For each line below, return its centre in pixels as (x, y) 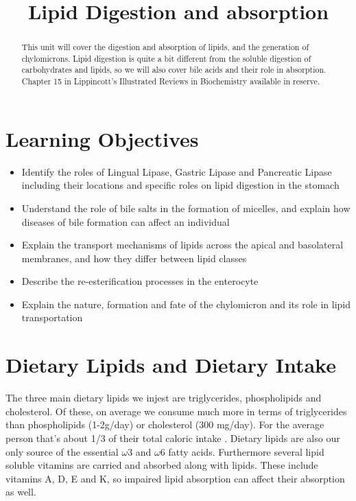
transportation (52, 317)
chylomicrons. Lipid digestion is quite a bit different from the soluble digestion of (166, 58)
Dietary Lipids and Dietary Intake (171, 365)
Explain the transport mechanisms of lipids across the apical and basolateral (182, 245)
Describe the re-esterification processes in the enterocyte (140, 281)
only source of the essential (62, 451)
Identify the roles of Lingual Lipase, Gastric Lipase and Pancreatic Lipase (177, 171)
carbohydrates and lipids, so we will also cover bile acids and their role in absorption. (174, 70)
